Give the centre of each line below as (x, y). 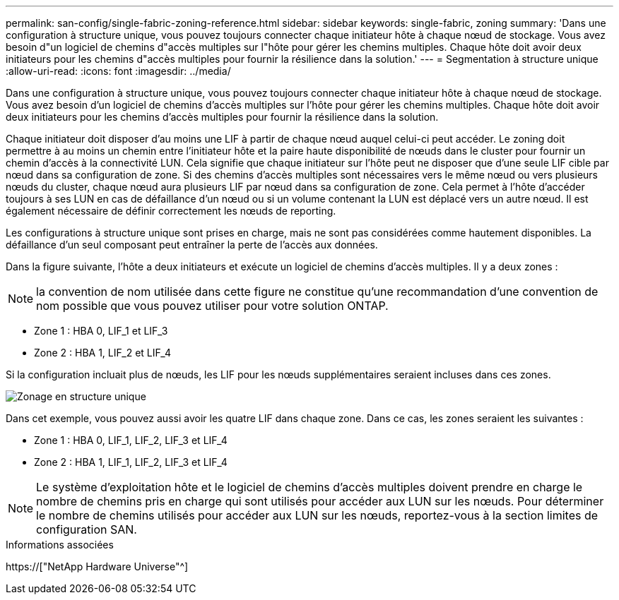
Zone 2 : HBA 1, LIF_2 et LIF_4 (102, 353)
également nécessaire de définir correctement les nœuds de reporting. (171, 211)
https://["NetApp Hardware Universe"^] (97, 566)
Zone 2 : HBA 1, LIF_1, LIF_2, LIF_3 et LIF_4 (131, 462)
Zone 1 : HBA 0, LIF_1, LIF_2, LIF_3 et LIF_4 (131, 440)
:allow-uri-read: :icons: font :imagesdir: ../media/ (118, 71)
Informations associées (60, 545)
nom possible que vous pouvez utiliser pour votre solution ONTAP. (212, 306)
